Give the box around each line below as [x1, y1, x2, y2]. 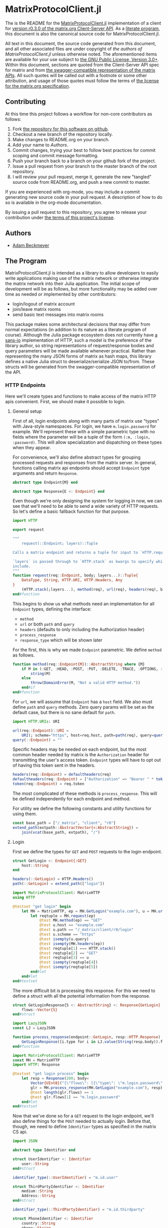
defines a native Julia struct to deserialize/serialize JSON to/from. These [5, 359, 155, 365]
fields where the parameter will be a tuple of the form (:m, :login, [12, 434, 150, 440]
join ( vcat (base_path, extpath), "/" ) [21, 830, 100, 835]
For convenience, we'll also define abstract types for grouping [12, 454, 141, 460]
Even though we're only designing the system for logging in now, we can [12, 498, 162, 504]
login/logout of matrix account [12, 301, 75, 307]
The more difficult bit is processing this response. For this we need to [12, 988, 155, 994]
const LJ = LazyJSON [12, 1026, 55, 1031]
